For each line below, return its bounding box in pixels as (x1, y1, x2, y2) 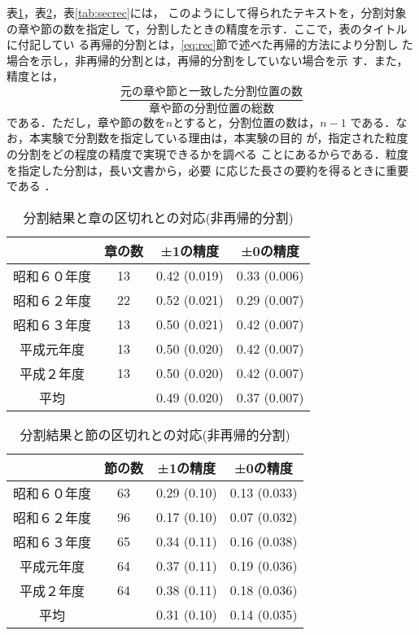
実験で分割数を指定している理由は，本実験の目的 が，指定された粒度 (40, 129, 408, 146)
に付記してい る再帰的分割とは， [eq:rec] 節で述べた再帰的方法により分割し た (7, 36, 413, 53)
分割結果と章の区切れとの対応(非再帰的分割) (23, 207, 294, 227)
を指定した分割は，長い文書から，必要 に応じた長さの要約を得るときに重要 (7, 161, 409, 178)
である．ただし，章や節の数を (7, 113, 166, 130)
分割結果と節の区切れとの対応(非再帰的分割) (20, 424, 290, 444)
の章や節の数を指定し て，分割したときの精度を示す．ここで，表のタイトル (7, 20, 408, 37)
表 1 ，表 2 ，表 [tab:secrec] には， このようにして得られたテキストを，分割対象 (7, 4, 407, 20)
